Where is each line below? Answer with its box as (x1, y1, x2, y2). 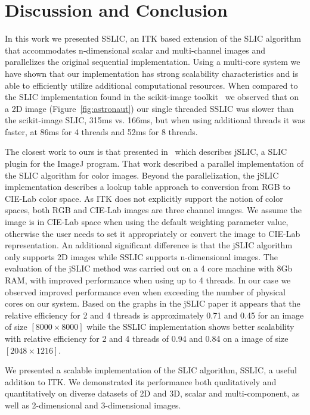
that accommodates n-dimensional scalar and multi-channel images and (5, 43, 266, 56)
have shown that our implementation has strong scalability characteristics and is (5, 67, 299, 79)
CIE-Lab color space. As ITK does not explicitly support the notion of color (5, 192, 283, 204)
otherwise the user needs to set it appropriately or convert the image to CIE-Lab (5, 227, 300, 239)
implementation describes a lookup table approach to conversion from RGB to (5, 180, 290, 193)
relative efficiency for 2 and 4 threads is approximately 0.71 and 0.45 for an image (5, 308, 304, 321)
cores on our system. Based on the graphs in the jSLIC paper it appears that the (5, 297, 300, 310)
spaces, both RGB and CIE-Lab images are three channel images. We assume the (5, 204, 302, 216)
